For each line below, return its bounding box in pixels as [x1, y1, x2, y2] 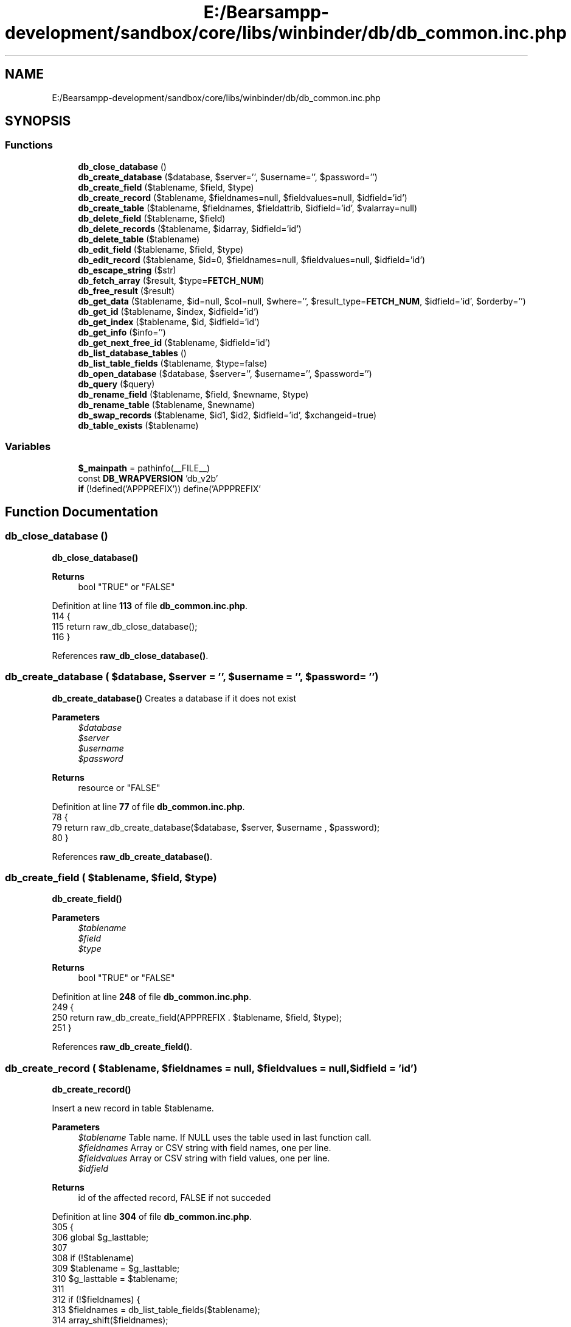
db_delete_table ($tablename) [78, 233, 200, 244]
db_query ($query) [78, 378, 155, 389]
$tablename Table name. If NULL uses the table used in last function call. [78, 1132, 372, 1143]
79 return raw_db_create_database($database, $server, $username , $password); [52, 822, 380, 832]
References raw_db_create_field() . [52, 1041, 193, 1052]
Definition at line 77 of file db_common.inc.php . [52, 801, 245, 812]
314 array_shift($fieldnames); [52, 1315, 168, 1326]
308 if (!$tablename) [52, 1253, 134, 1264]
